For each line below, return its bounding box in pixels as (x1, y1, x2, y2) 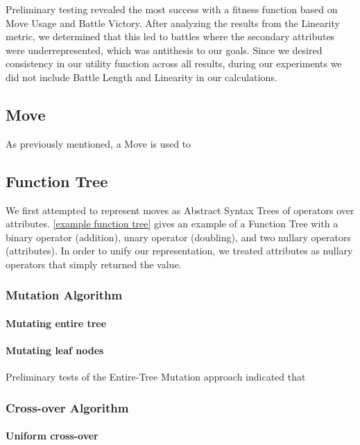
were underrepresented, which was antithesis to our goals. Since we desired (6, 42, 323, 57)
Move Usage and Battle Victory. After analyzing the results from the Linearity (6, 15, 340, 30)
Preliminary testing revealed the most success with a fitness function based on (6, 2, 338, 16)
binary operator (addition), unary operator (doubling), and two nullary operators (6, 229, 351, 244)
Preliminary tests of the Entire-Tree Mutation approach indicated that (6, 369, 306, 384)
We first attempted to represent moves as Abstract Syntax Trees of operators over (6, 202, 354, 217)
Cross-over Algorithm (6, 399, 129, 416)
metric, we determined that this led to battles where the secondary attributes (6, 29, 335, 44)
